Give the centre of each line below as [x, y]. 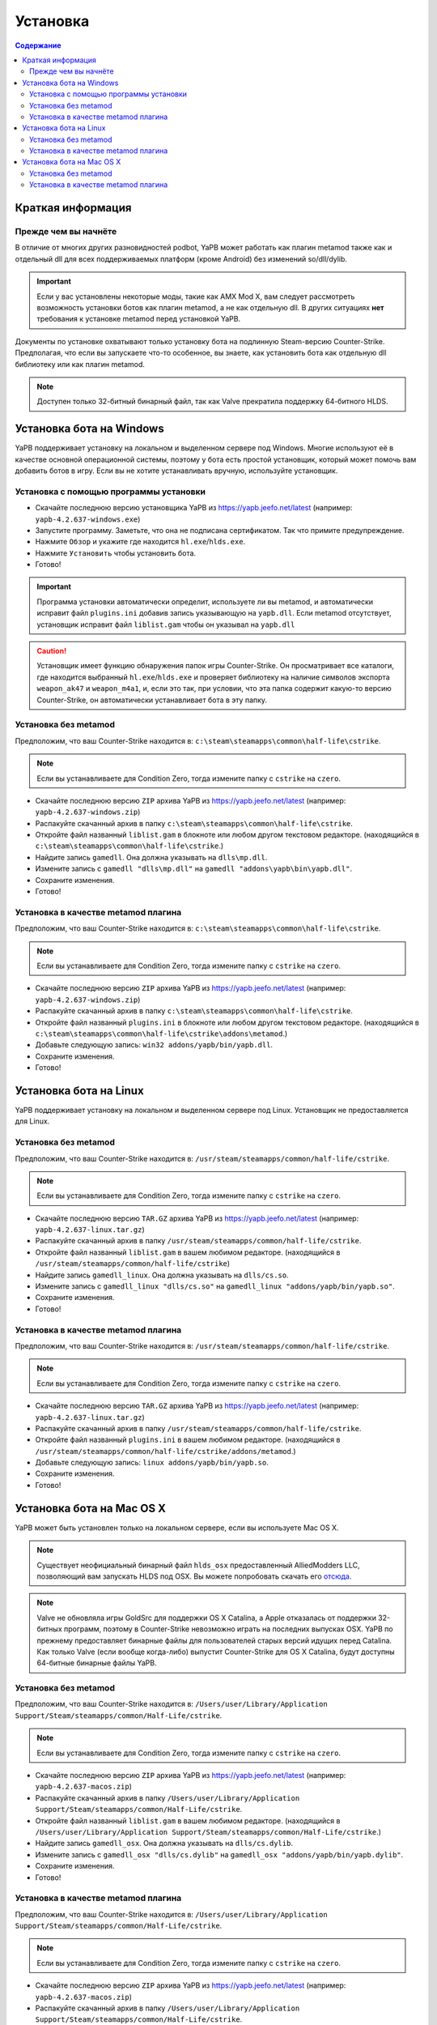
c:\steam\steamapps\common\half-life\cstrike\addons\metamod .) [161, 1034]
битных [49, 1629]
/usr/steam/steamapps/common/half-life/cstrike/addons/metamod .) [165, 1451]
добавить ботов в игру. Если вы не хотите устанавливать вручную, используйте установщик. [176, 471]
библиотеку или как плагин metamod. [80, 364]
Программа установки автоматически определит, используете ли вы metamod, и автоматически [205, 601]
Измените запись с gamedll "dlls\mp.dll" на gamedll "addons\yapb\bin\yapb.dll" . [193, 869]
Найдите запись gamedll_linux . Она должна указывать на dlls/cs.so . [162, 1275]
